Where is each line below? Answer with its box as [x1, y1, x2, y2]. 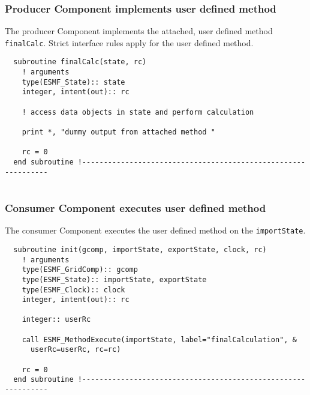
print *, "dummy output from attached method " [22, 128, 215, 137]
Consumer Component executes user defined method [5, 200, 266, 215]
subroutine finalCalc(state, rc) [13, 58, 147, 67]
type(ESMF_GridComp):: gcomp [22, 265, 138, 274]
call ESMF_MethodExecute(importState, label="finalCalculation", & [22, 335, 297, 344]
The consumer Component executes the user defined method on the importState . [5, 224, 306, 237]
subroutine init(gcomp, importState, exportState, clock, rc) [13, 245, 267, 254]
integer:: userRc [22, 315, 91, 324]
